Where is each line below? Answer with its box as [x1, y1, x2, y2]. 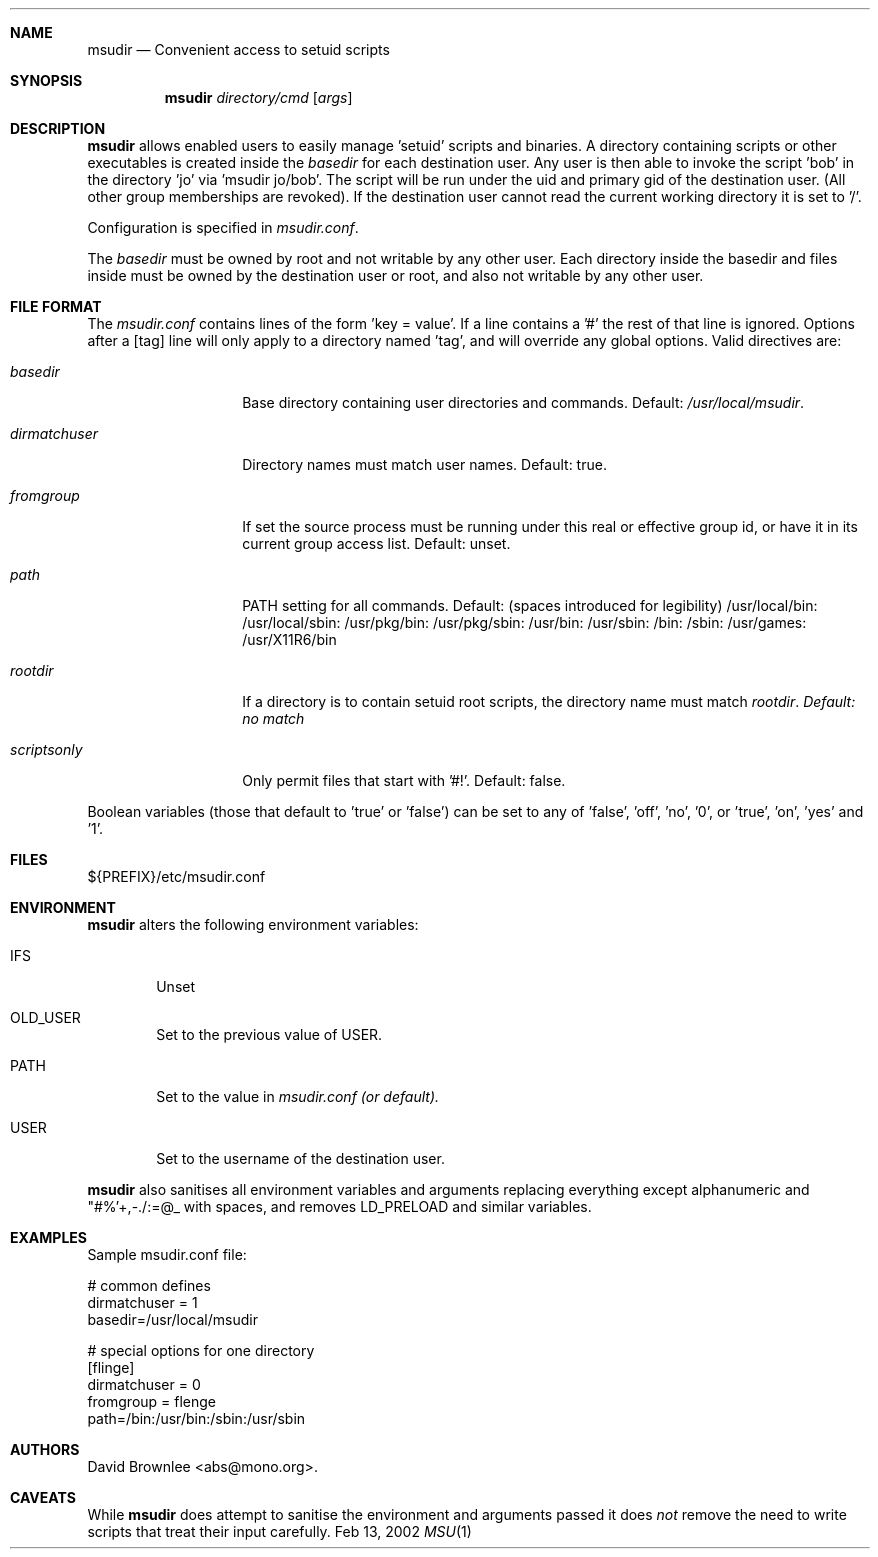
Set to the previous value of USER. [156, 1026, 383, 1043]
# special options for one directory [87, 1342, 315, 1359]
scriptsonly [10, 741, 83, 758]
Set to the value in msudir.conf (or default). [156, 1088, 440, 1105]
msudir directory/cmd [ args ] [164, 89, 353, 106]
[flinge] [87, 1359, 135, 1376]
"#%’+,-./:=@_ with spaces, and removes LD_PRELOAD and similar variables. [87, 1198, 592, 1215]
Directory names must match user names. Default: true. [242, 456, 607, 473]
